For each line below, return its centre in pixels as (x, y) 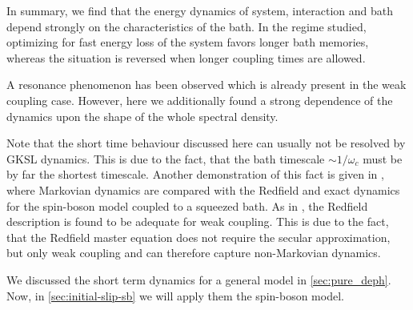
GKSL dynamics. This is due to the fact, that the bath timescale (166, 158)
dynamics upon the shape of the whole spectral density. (142, 116)
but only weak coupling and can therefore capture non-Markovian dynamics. (194, 253)
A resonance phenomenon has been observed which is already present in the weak (206, 85)
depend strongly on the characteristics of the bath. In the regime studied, (186, 26)
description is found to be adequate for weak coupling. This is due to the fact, (198, 221)
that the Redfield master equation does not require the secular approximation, (198, 237)
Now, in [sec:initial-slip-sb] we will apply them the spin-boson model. (175, 295)
